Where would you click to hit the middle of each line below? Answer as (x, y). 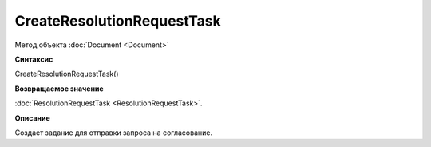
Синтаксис (34, 59)
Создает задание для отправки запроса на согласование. (114, 133)
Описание (33, 118)
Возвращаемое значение (59, 89)
